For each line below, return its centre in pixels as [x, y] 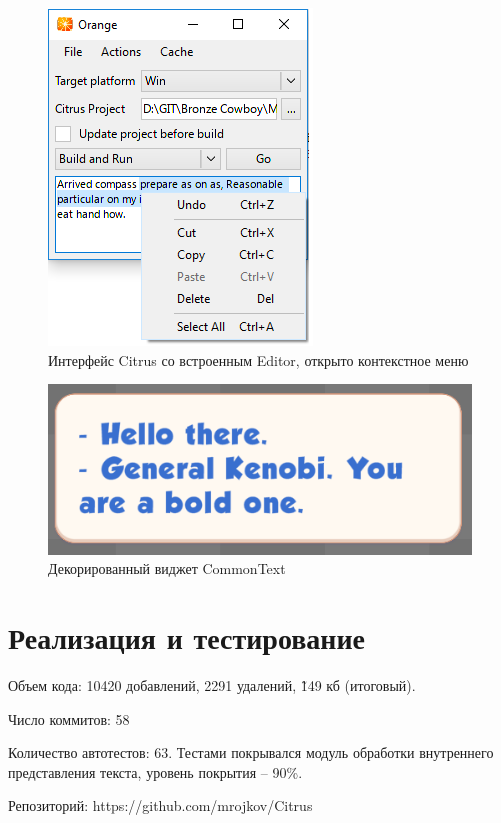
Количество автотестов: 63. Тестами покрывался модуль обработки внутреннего [251, 752]
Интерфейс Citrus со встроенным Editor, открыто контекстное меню [258, 359]
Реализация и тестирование [187, 637]
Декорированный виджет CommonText [167, 568]
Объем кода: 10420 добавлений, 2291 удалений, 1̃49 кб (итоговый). [212, 685]
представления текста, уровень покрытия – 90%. [155, 771]
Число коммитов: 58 [69, 718]
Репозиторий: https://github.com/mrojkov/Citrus [160, 805]
